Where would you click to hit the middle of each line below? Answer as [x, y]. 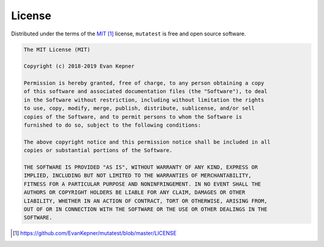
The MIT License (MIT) [57, 49]
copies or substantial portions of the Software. [98, 151]
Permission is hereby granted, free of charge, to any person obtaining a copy [144, 83]
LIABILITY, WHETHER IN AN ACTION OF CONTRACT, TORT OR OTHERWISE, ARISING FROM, [145, 201]
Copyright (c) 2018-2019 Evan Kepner [79, 66]
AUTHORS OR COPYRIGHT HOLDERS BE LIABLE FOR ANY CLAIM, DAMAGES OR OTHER [134, 193]
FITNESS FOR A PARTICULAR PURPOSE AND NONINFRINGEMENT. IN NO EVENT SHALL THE [142, 184]
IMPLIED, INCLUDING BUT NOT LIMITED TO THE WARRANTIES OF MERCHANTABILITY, [138, 175]
